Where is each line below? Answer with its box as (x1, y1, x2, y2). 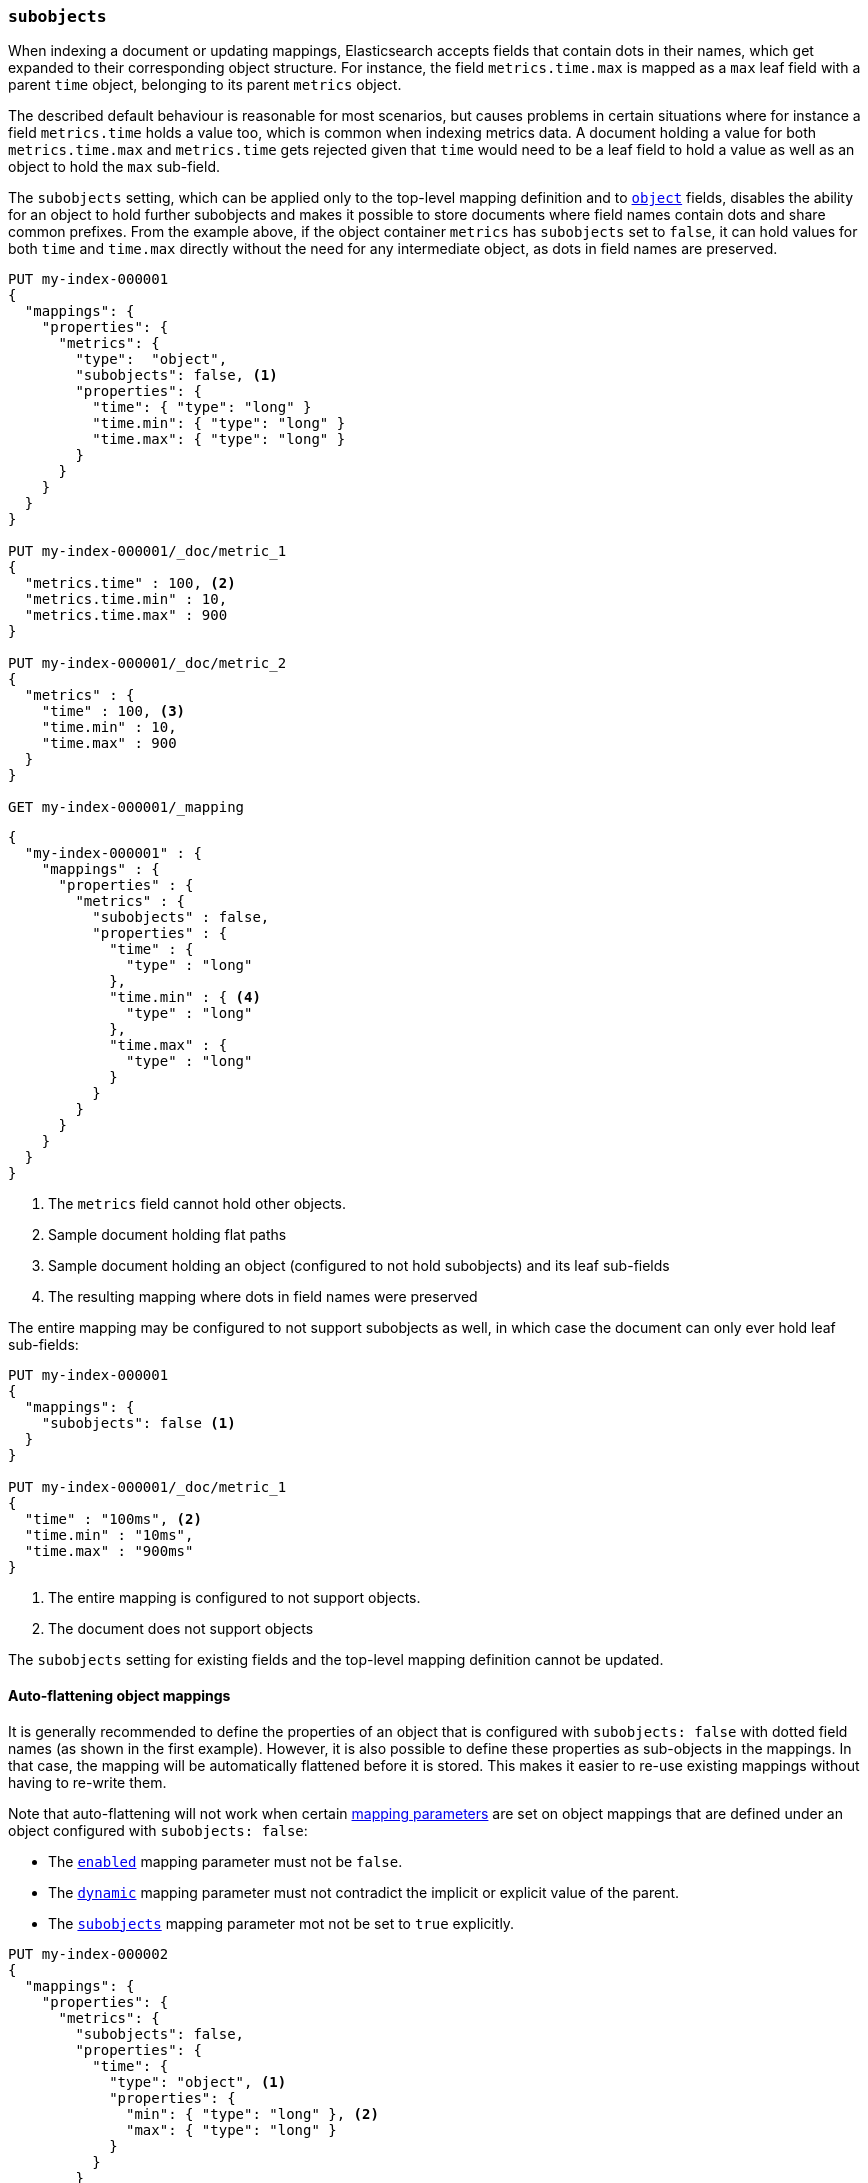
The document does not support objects (48, 1620, 314, 1638)
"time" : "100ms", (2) (24, 1511, 202, 1528)
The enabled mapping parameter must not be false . (48, 1852, 403, 1870)
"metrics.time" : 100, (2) (24, 575, 236, 592)
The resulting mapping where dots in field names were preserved (48, 1288, 478, 1306)
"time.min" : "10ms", (24, 1527, 194, 1544)
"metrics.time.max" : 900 (24, 607, 228, 624)
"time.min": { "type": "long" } (92, 415, 346, 432)
